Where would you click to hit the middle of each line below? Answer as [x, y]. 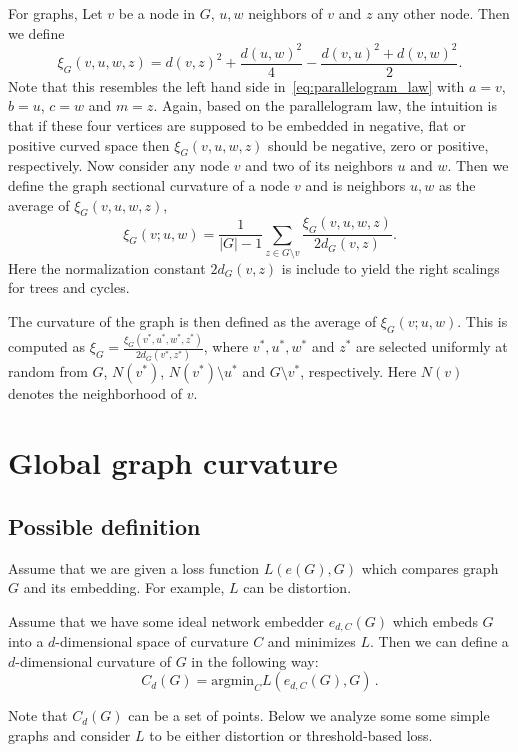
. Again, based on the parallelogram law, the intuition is [325, 105]
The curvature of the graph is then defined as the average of [192, 321]
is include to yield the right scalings [390, 267]
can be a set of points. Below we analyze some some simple [309, 715]
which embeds [435, 620]
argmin [233, 681]
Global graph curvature [173, 462]
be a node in [157, 13]
